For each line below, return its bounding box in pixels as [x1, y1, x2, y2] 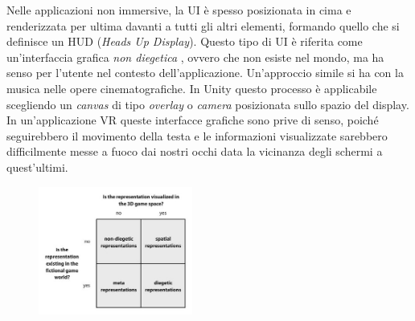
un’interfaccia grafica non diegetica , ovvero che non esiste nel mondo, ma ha [6, 48, 384, 65]
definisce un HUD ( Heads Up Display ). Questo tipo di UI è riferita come [6, 33, 363, 50]
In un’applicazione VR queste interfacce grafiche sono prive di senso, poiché [6, 112, 379, 128]
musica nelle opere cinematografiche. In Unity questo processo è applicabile [6, 79, 377, 96]
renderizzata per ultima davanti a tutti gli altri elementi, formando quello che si [6, 17, 400, 34]
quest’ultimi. [6, 158, 68, 175]
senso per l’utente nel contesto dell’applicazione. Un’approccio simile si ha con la [6, 64, 404, 81]
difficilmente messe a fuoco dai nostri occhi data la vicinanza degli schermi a [6, 143, 383, 160]
